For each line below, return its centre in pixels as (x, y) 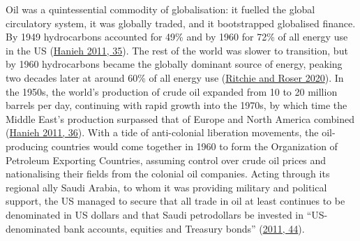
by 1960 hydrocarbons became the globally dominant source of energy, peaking (174, 64)
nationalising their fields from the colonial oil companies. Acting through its (168, 174)
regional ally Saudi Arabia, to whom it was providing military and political (166, 187)
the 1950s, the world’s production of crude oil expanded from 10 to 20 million (172, 91)
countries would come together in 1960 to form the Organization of (194, 146)
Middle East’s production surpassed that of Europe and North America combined (180, 118)
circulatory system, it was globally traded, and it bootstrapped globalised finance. (181, 23)
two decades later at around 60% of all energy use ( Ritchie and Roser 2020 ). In (175, 77)
